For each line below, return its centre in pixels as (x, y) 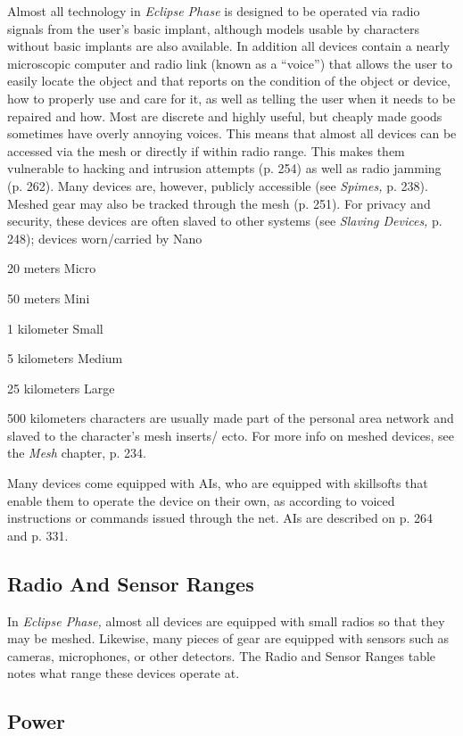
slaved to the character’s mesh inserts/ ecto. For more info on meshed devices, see (231, 435)
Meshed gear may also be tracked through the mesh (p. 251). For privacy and (219, 203)
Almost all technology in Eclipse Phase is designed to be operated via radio (214, 11)
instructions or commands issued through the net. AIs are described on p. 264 (220, 518)
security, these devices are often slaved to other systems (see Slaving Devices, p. (225, 221)
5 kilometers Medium (65, 358)
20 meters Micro (52, 268)
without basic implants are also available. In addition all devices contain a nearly (229, 46)
